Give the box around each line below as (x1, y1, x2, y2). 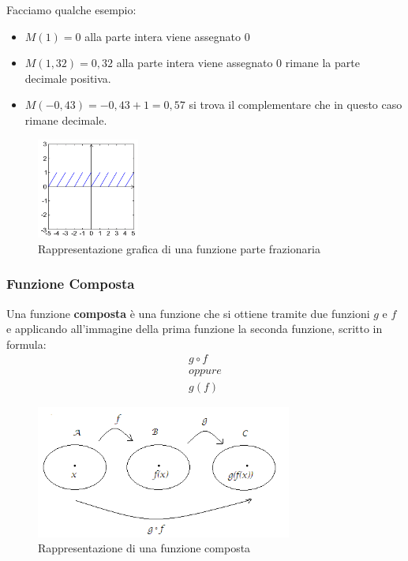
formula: (6, 335, 47, 352)
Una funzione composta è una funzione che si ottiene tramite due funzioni (6, 305, 370, 321)
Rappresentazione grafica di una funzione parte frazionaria (38, 240, 320, 256)
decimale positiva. (24, 69, 111, 86)
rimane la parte (285, 54, 360, 71)
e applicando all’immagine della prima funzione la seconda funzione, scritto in (6, 320, 383, 337)
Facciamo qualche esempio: (6, 2, 137, 17)
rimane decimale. (24, 111, 107, 128)
